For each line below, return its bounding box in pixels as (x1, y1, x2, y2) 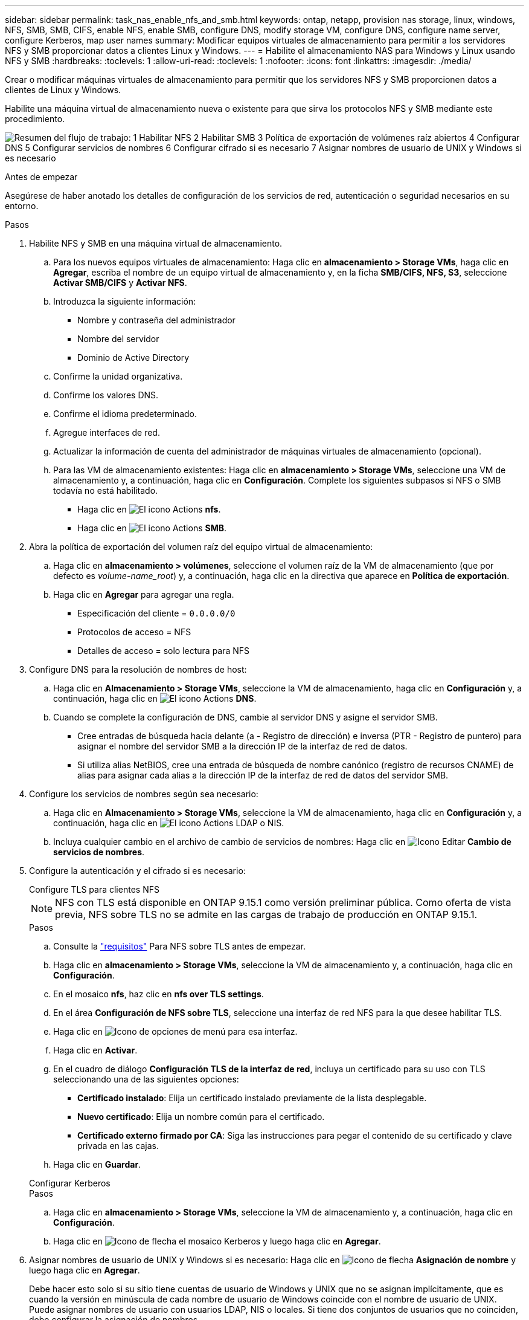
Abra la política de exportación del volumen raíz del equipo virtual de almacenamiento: (29, 542, 373, 552)
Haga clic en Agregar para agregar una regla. (53, 589, 234, 600)
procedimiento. (5, 114, 65, 124)
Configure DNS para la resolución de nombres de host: (29, 664, 247, 675)
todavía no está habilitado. (53, 485, 158, 496)
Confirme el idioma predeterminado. (53, 409, 197, 419)
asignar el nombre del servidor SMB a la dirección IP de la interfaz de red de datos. (77, 741, 408, 751)
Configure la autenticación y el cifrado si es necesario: (29, 865, 246, 876)
